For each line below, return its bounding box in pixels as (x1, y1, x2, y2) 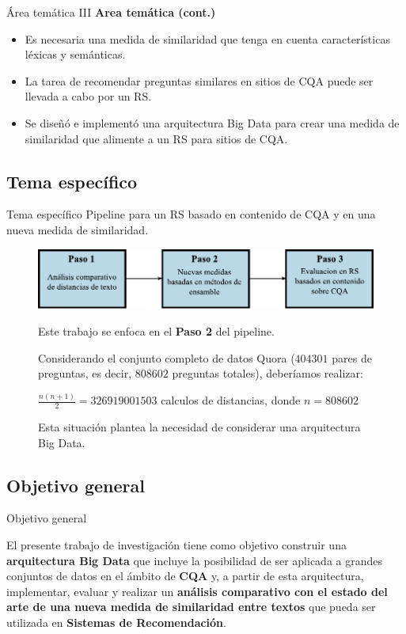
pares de (332, 349, 372, 366)
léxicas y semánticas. (25, 46, 126, 63)
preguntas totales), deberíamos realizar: (172, 365, 363, 382)
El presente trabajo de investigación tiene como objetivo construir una (6, 536, 347, 552)
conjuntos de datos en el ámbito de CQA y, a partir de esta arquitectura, (6, 568, 364, 584)
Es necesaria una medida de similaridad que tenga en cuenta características (25, 30, 390, 47)
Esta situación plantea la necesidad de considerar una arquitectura (38, 418, 361, 435)
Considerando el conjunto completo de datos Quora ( (38, 349, 295, 366)
